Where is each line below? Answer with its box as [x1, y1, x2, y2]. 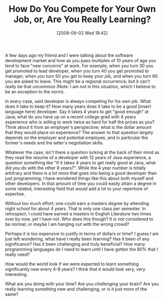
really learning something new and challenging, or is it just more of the [5, 286, 147, 292]
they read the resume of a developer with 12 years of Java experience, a [5, 154, 151, 160]
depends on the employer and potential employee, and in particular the [5, 135, 148, 140]
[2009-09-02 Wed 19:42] [56, 30, 108, 36]
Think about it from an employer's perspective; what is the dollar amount [5, 124, 152, 130]
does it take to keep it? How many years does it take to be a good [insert [5, 103, 151, 109]
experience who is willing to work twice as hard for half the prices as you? [5, 119, 155, 125]
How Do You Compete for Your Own [8, 3, 156, 15]
